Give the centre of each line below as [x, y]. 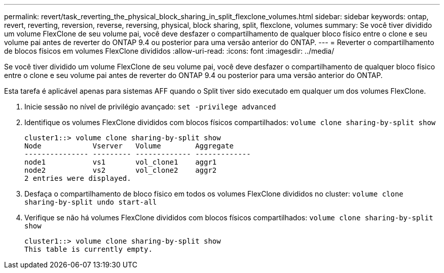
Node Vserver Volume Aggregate [129, 146]
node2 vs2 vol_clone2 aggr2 [121, 170]
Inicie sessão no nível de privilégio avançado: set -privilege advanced [150, 107]
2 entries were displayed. [78, 178]
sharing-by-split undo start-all [91, 202]
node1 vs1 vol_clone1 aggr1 [121, 162]
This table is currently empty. [88, 249]
